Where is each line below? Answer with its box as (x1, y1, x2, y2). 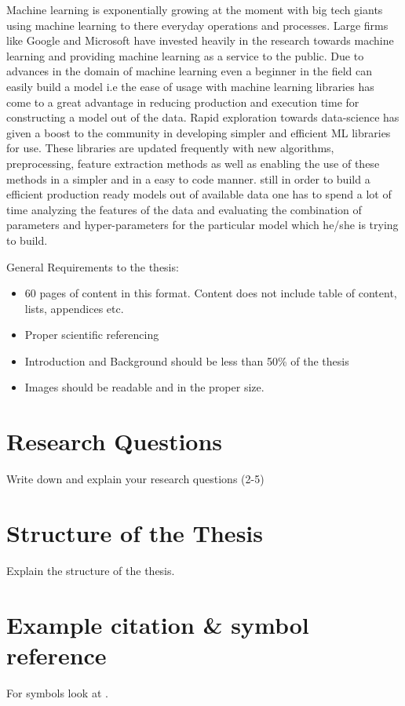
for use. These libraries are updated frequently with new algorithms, (6, 140, 334, 156)
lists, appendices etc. (24, 300, 124, 316)
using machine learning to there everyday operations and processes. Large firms (6, 16, 389, 33)
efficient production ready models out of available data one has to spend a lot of (6, 186, 392, 202)
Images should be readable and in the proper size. (24, 379, 265, 395)
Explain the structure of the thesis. (6, 562, 175, 578)
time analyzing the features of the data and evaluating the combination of (6, 201, 362, 217)
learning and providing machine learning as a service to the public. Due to (6, 47, 364, 64)
